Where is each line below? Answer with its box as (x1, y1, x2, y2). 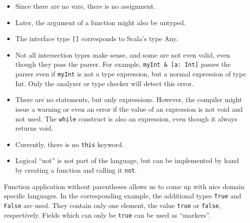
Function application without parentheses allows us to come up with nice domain (4, 181, 245, 191)
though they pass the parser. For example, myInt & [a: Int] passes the (15, 59, 231, 69)
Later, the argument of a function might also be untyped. (15, 17, 186, 27)
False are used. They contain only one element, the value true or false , (4, 200, 221, 210)
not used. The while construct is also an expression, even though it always (15, 113, 237, 123)
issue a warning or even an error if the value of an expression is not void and (15, 104, 243, 114)
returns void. (15, 123, 53, 133)
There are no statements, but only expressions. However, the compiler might (15, 94, 242, 104)
